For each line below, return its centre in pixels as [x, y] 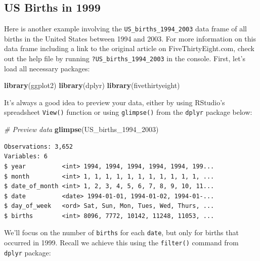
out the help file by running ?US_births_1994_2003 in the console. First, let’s [125, 58]
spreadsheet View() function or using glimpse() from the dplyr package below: [128, 112]
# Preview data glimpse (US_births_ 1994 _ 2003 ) [81, 129]
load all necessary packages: [47, 68]
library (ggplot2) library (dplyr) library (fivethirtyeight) [92, 85]
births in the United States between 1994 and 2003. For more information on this [130, 38]
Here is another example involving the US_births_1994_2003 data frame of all [126, 29]
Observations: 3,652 [39, 146]
